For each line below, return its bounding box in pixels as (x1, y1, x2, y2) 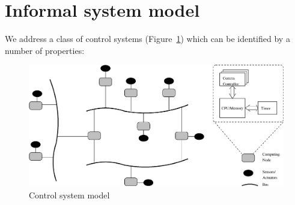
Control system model (29, 188, 110, 201)
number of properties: (5, 44, 85, 56)
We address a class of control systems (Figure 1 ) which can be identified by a (5, 32, 290, 45)
